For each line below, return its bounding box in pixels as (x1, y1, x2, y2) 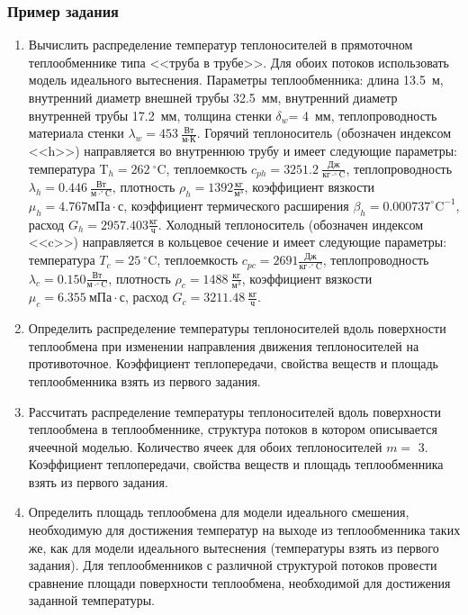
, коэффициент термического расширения (123, 195, 349, 214)
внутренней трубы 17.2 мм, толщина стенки (28, 105, 272, 124)
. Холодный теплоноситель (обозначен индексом (157, 214, 424, 233)
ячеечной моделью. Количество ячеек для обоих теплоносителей (28, 437, 382, 456)
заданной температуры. (28, 591, 155, 610)
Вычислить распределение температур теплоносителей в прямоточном (28, 35, 413, 54)
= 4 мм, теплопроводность (288, 105, 437, 124)
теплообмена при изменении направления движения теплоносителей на (28, 336, 419, 355)
